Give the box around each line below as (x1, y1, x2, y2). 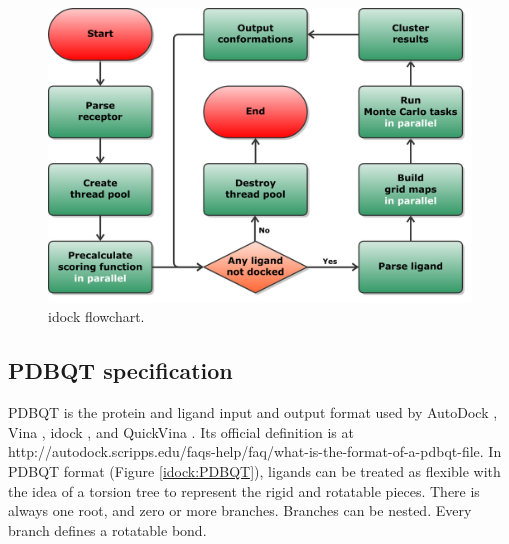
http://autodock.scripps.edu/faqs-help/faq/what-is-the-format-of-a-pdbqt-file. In (8, 441, 502, 462)
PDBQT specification (8, 355, 233, 386)
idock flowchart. (48, 306, 145, 327)
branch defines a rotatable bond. (8, 519, 207, 540)
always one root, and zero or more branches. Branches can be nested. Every (8, 500, 472, 521)
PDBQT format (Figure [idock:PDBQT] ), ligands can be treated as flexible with (8, 460, 501, 481)
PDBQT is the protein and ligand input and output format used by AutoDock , (8, 402, 498, 423)
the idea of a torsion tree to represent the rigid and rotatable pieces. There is (8, 480, 480, 501)
